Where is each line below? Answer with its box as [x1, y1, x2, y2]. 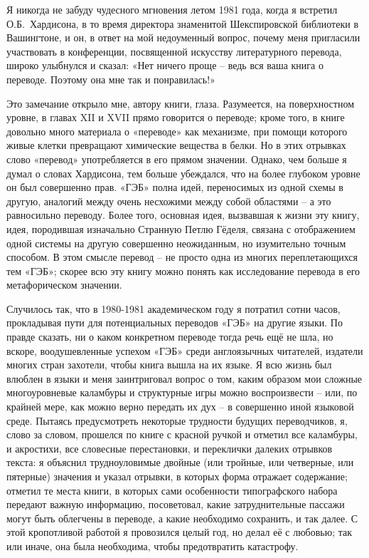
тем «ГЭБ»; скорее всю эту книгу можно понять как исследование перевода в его [6, 263, 360, 278]
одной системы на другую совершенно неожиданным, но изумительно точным [6, 235, 346, 250]
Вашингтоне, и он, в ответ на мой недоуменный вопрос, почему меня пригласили [6, 30, 360, 45]
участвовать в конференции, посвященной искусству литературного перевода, [6, 43, 342, 58]
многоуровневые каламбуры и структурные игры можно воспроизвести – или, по [6, 385, 358, 400]
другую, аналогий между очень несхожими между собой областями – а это [6, 193, 331, 208]
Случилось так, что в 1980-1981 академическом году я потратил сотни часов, [6, 301, 341, 316]
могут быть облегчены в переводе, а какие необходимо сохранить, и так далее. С [6, 510, 358, 525]
